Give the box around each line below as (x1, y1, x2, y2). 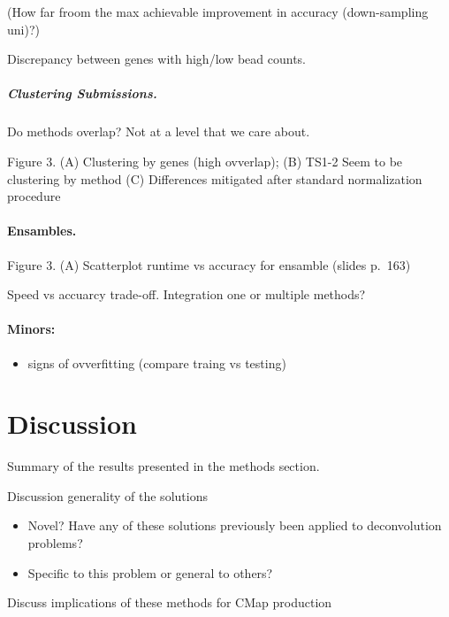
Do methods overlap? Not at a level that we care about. (7, 122, 310, 141)
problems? (27, 534, 83, 551)
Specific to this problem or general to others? (27, 563, 273, 582)
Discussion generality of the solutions (7, 486, 208, 505)
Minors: (7, 320, 56, 338)
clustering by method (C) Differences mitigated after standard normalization (7, 169, 422, 188)
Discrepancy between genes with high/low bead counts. (7, 50, 307, 68)
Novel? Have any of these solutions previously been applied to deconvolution (27, 516, 442, 535)
